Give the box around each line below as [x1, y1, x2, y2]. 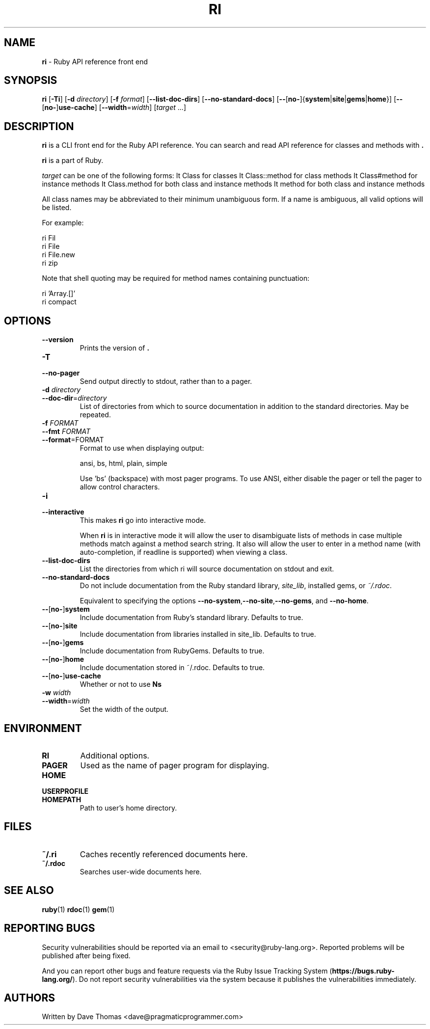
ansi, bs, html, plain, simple [80, 459, 167, 468]
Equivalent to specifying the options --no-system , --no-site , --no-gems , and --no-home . [80, 596, 369, 605]
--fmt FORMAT [42, 427, 91, 436]
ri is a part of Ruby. [42, 156, 104, 165]
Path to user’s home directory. [80, 803, 177, 812]
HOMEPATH [42, 795, 81, 804]
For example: [42, 218, 84, 227]
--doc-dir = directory [42, 394, 107, 403]
